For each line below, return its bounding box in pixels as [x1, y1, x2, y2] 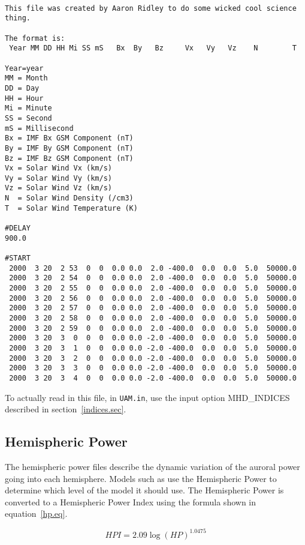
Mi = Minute [5, 104, 52, 113]
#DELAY [5, 224, 31, 233]
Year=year [5, 64, 44, 73]
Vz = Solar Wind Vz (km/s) [5, 184, 112, 193]
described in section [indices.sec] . [5, 403, 126, 415]
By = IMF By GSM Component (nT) [5, 143, 134, 152]
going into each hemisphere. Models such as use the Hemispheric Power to [5, 472, 277, 484]
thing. [5, 14, 31, 23]
